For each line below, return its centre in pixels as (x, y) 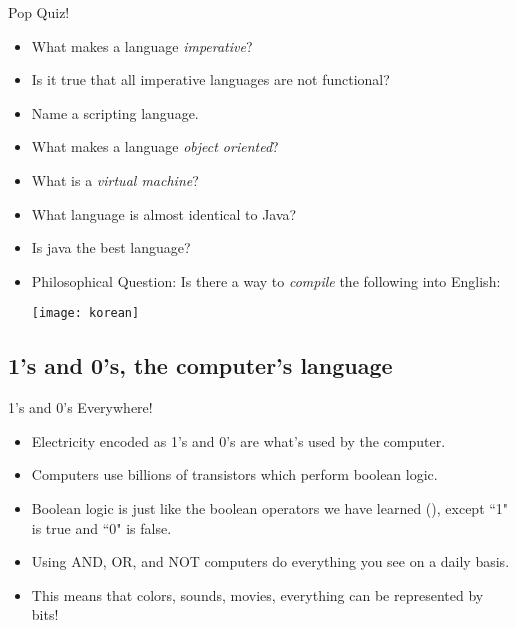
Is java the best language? (111, 247)
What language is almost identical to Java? (164, 213)
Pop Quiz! (39, 12)
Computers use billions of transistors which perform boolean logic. (234, 474)
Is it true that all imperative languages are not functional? (210, 79)
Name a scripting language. (115, 112)
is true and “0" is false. (101, 527)
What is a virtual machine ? (115, 179)
